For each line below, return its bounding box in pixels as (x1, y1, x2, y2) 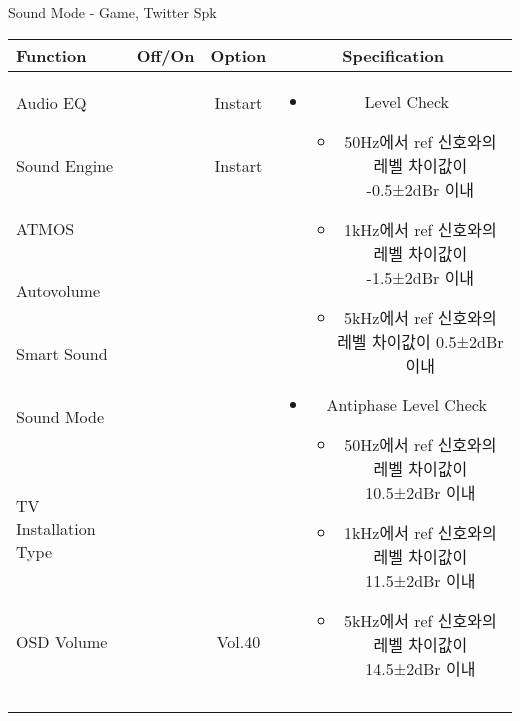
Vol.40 (216, 629, 261, 653)
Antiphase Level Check (326, 392, 487, 416)
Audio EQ (16, 90, 87, 114)
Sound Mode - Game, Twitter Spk (8, 2, 217, 22)
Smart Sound (16, 341, 108, 365)
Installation (16, 517, 96, 541)
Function (16, 43, 87, 67)
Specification (342, 43, 444, 67)
